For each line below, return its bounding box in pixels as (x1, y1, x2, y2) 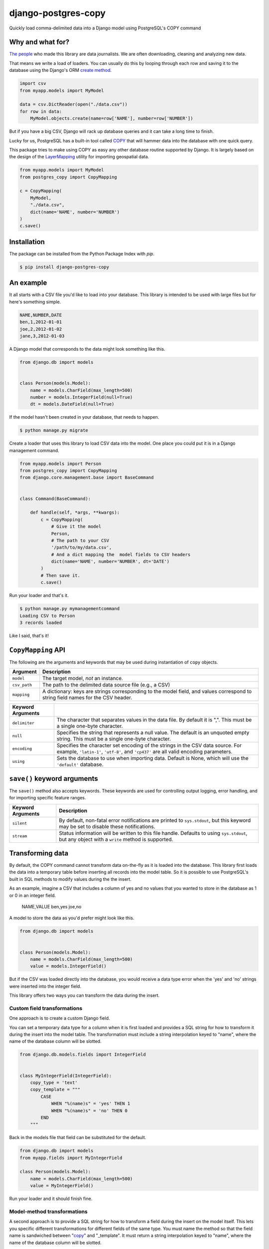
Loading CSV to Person (19, 613, 75, 619)
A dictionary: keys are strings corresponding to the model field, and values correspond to (42, 688, 252, 695)
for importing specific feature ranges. (9, 795, 86, 801)
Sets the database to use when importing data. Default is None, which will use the (56, 755, 249, 762)
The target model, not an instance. (42, 675, 123, 682)
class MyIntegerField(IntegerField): (19, 1073, 112, 1079)
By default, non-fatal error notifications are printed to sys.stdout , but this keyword (59, 817, 251, 824)
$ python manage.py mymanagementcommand (19, 606, 120, 612)
